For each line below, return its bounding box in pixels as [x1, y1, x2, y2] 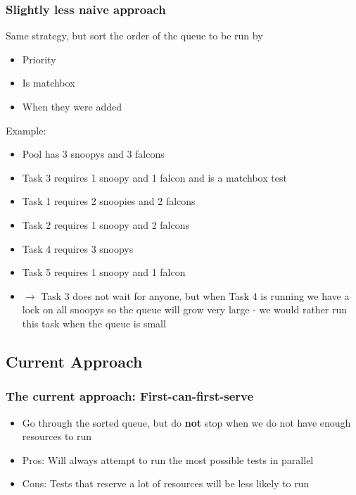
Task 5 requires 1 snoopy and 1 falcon [22, 265, 186, 280]
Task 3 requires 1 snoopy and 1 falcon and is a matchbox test [22, 170, 287, 184]
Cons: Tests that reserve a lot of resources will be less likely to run [22, 476, 310, 491]
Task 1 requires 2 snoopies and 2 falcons [22, 194, 196, 208]
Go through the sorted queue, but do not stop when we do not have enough [22, 415, 351, 430]
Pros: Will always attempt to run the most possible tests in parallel [22, 452, 314, 467]
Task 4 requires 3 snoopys [22, 241, 134, 256]
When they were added [22, 99, 122, 113]
